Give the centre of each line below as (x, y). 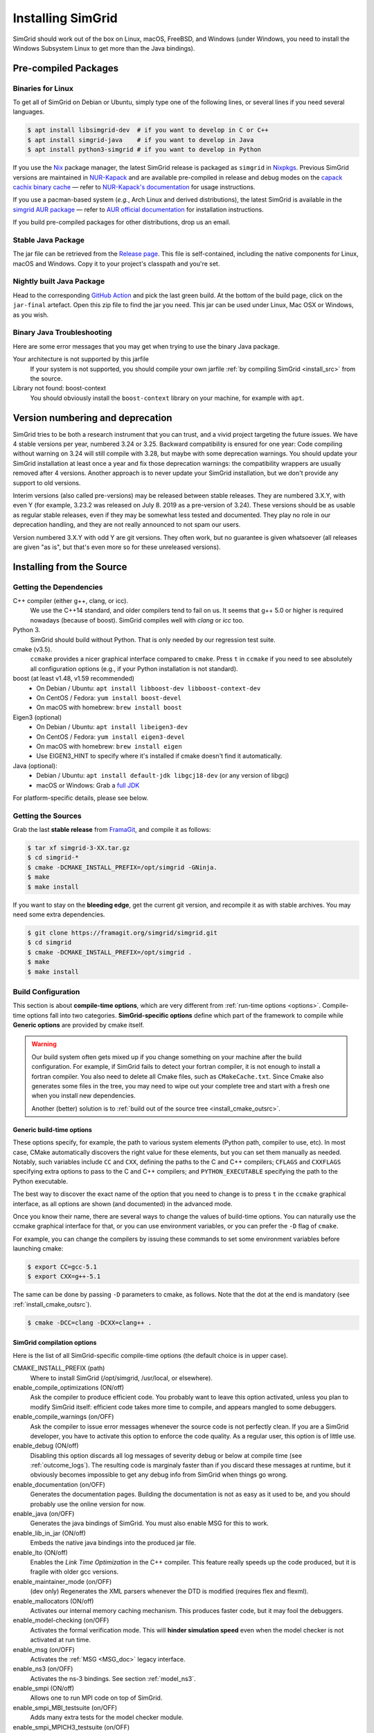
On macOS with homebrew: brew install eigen (109, 746)
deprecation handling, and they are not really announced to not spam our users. (127, 525)
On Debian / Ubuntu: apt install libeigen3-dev (112, 727)
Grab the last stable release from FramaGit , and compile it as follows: (112, 830)
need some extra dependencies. (59, 914)
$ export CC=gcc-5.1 (62, 1267)
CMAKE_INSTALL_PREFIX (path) (59, 1368)
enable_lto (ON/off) (41, 1552)
